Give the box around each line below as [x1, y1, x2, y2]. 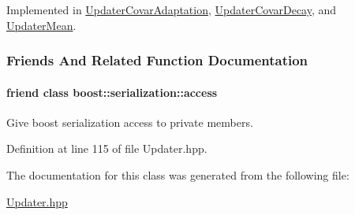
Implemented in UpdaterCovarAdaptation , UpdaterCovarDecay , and [6, 2, 337, 17]
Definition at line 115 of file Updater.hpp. [6, 140, 207, 157]
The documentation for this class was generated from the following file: [6, 167, 349, 183]
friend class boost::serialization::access [6, 83, 218, 100]
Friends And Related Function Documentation [6, 50, 308, 70]
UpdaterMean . [6, 17, 77, 33]
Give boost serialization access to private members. [6, 113, 253, 130]
